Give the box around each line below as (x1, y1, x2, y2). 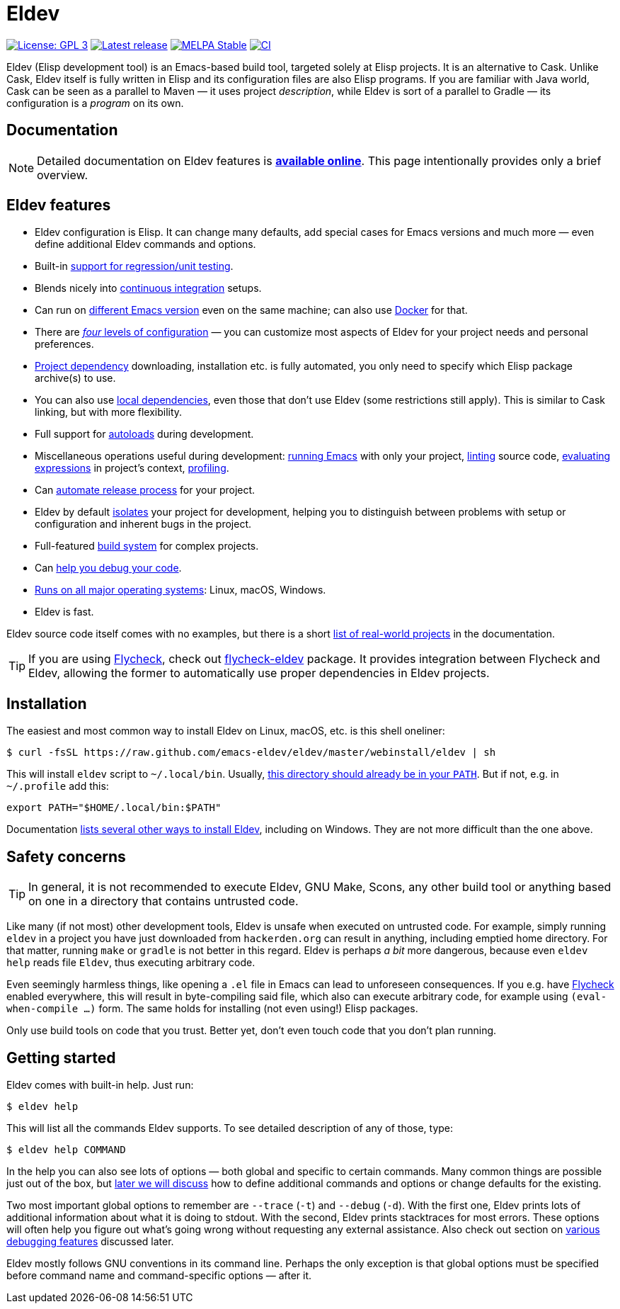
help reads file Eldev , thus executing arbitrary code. (6, 956, 256, 969)
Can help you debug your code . (35, 562, 182, 574)
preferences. (35, 338, 94, 351)
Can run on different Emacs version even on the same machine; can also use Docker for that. (35, 304, 468, 317)
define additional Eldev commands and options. (35, 238, 256, 251)
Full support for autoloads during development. (35, 428, 254, 441)
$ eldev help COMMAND (6, 1143, 126, 1155)
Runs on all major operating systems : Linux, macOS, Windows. (35, 584, 326, 596)
